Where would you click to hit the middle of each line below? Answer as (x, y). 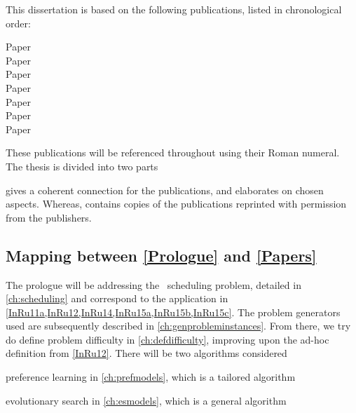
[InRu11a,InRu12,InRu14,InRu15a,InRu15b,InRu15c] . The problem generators (173, 312)
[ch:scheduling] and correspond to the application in (117, 298)
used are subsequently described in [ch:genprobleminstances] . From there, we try (178, 326)
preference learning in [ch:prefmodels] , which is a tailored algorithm (151, 377)
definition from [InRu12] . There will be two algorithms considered (146, 353)
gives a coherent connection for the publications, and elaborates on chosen (165, 190)
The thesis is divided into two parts (82, 166)
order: (18, 23)
